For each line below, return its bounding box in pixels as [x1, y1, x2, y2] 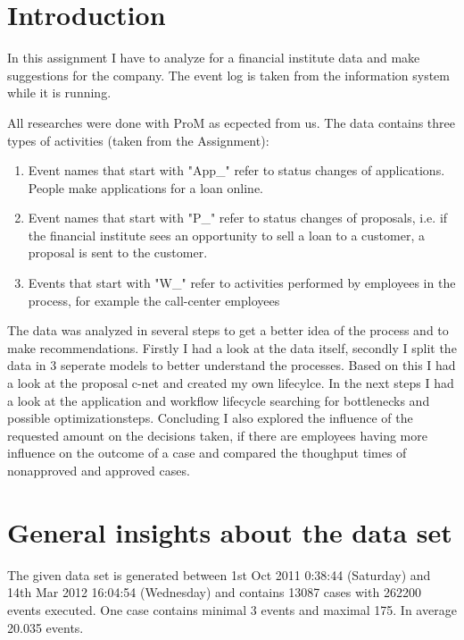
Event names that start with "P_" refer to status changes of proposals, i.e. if [28, 208, 448, 227]
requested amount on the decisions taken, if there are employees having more [7, 425, 427, 444]
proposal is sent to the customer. [28, 243, 208, 262]
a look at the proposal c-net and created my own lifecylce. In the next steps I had [7, 374, 454, 392]
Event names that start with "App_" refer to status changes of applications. [28, 161, 445, 180]
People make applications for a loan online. [28, 178, 264, 197]
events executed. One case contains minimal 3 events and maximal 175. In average [7, 600, 457, 619]
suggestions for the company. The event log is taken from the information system [7, 65, 450, 84]
